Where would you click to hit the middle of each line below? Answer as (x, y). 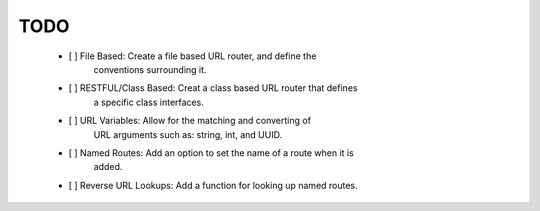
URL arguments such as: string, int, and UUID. (188, 134)
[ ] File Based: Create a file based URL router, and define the (192, 56)
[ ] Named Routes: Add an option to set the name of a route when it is (211, 152)
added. (108, 167)
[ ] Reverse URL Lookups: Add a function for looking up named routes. (213, 185)
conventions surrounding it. (150, 69)
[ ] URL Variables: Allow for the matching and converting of (190, 121)
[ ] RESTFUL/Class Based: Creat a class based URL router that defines (213, 88)
